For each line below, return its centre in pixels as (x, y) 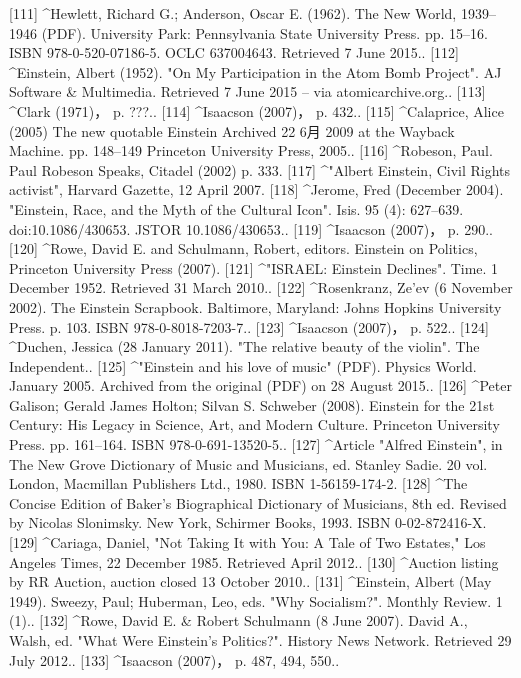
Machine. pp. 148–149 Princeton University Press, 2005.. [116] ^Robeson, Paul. (251, 150)
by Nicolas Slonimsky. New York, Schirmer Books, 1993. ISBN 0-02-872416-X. (248, 522)
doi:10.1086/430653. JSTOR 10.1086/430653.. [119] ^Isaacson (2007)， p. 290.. (251, 228)
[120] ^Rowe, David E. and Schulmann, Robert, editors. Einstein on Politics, (243, 248)
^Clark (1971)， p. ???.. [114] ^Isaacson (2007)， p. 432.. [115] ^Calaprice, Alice (256, 110)
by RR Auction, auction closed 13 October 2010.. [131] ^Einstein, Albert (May (250, 581)
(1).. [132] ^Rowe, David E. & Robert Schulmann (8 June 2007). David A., (238, 620)
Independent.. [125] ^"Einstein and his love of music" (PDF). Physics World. (243, 365)
